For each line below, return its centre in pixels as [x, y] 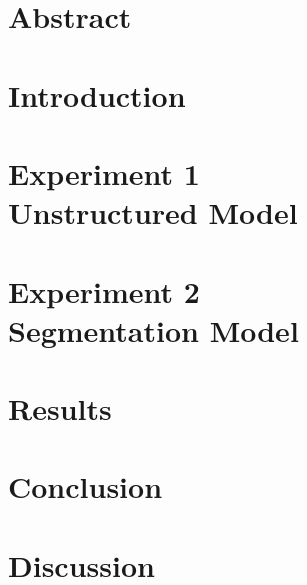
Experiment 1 [104, 172]
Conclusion [85, 486]
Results [60, 408]
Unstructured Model [153, 212]
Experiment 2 [104, 290]
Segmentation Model [153, 329]
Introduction [97, 94]
